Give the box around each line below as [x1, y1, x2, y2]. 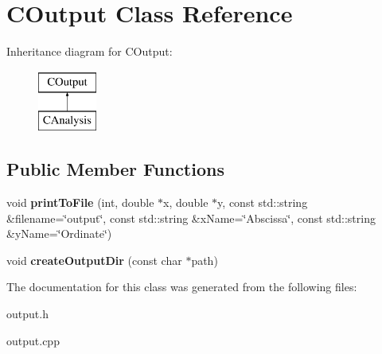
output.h [6, 305, 49, 322]
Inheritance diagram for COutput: [6, 43, 173, 60]
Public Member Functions [6, 157, 224, 181]
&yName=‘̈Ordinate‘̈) [6, 225, 112, 242]
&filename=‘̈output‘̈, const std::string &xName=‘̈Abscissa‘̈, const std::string [6, 209, 376, 226]
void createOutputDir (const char [6, 251, 182, 268]
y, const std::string [217, 194, 308, 211]
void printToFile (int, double [6, 194, 154, 211]
